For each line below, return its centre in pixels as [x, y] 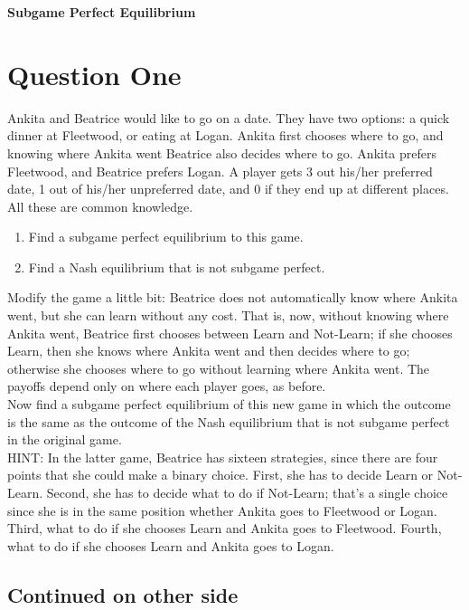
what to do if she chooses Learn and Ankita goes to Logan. [171, 545]
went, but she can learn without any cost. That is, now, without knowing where [228, 315]
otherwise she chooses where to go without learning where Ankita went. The [219, 368]
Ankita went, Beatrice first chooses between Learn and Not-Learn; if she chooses [230, 333]
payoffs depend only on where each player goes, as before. [167, 386]
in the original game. [65, 439]
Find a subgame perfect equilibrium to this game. [166, 237]
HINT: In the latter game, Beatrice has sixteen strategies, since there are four [223, 457]
